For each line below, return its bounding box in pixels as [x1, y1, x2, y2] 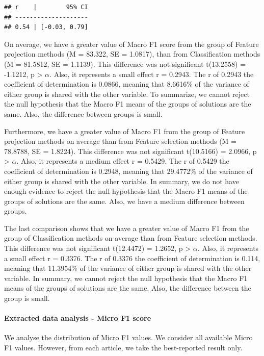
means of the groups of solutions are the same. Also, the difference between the [4, 283, 251, 293]
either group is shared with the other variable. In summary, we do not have [4, 175, 239, 186]
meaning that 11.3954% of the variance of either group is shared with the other [4, 263, 252, 273]
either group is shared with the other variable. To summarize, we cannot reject [4, 88, 250, 99]
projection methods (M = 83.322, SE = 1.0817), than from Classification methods [4, 48, 260, 59]
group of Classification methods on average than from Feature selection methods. [4, 233, 257, 243]
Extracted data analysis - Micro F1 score [4, 313, 151, 323]
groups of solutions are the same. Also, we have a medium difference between [4, 195, 245, 206]
